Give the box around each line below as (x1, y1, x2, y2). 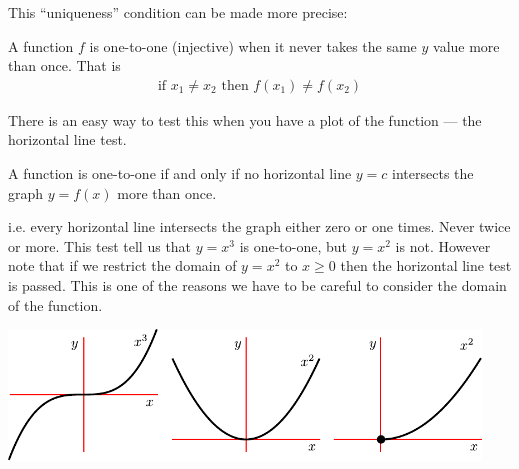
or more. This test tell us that (8, 235, 192, 256)
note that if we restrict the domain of (8, 255, 237, 276)
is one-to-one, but (239, 235, 348, 256)
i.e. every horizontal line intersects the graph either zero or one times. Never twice (8, 216, 511, 237)
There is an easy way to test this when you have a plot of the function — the (8, 109, 482, 130)
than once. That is (8, 55, 121, 76)
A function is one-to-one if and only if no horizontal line (8, 163, 352, 183)
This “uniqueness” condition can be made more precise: (8, 2, 348, 22)
